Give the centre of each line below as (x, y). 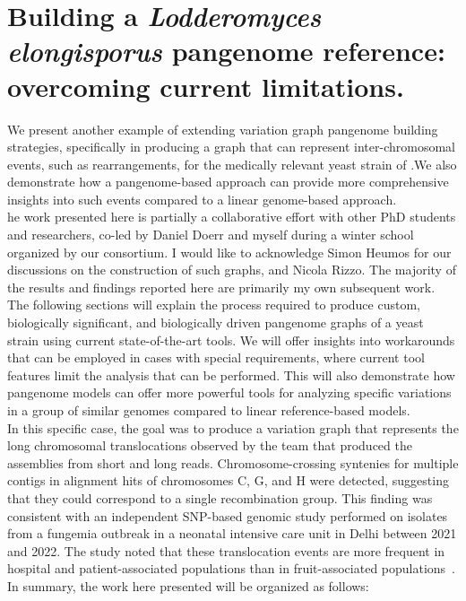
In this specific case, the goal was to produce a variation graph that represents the (233, 427)
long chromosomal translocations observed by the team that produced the (210, 445)
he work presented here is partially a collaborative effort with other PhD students (232, 217)
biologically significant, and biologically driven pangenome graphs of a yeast (216, 322)
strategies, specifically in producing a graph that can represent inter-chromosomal (231, 147)
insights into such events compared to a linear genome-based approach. (202, 199)
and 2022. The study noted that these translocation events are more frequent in (226, 550)
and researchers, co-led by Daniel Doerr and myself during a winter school (211, 235)
